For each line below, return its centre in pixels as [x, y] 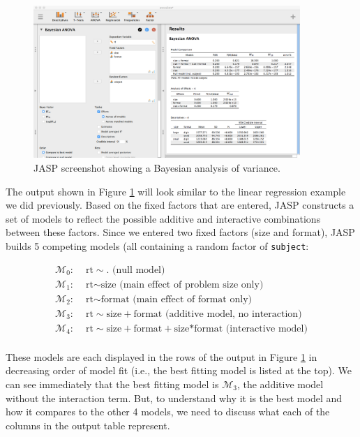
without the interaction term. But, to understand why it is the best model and [174, 398]
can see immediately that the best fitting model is [112, 384]
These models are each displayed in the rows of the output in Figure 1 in [162, 356]
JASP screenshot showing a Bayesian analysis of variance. [157, 167]
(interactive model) [267, 328]
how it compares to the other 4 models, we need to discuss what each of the [168, 412]
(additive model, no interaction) [233, 314]
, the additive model [280, 384]
